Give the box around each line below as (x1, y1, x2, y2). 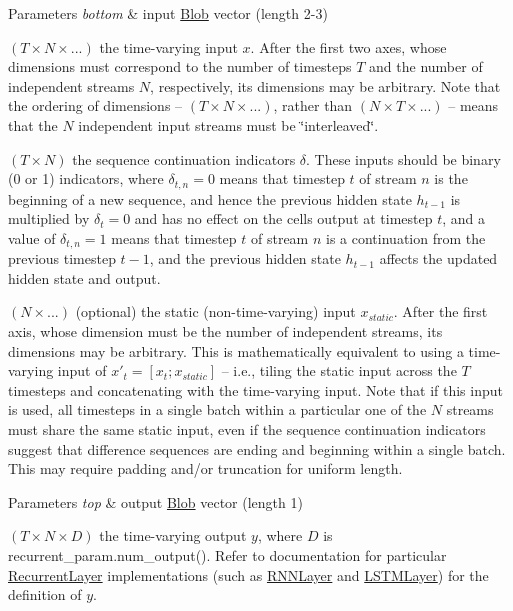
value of (8, 227, 56, 248)
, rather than (273, 95, 353, 116)
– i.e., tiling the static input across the (221, 360, 457, 381)
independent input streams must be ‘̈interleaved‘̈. (78, 114, 379, 135)
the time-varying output (99, 525, 247, 546)
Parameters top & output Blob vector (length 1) (8, 491, 303, 512)
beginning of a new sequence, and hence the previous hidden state (8, 188, 412, 209)
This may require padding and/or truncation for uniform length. (8, 458, 403, 479)
